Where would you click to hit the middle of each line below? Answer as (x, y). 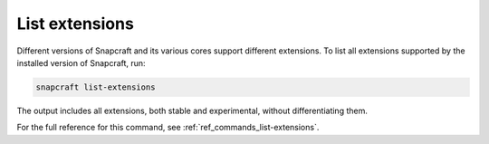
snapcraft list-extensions (96, 87)
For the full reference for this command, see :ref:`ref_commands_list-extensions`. (168, 128)
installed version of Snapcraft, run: (81, 62)
